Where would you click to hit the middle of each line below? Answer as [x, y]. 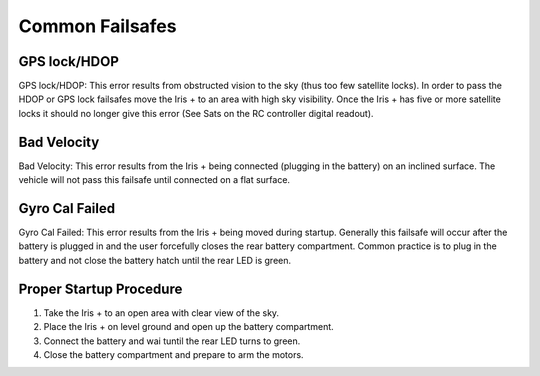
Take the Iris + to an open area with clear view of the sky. [161, 312]
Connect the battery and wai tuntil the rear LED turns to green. [172, 341]
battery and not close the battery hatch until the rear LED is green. [155, 260]
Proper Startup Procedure [100, 288]
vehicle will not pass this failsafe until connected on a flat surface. [154, 180]
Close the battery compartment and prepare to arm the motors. [173, 354]
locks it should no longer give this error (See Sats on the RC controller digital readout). [196, 113]
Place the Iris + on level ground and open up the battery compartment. [188, 327]
